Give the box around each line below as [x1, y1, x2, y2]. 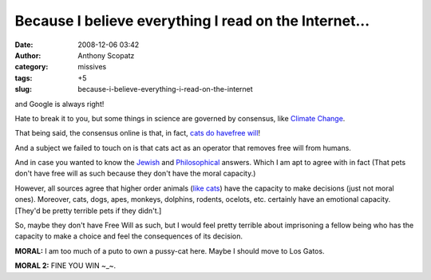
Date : [14, 40, 34, 49]
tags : [14, 73, 33, 83]
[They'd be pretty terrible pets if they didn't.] [14, 206, 162, 215]
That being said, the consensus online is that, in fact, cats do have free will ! [14, 128, 261, 138]
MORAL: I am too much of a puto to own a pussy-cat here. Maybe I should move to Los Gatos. [14, 246, 325, 255]
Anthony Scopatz [77, 50, 135, 60]
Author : [14, 50, 42, 60]
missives [77, 62, 107, 72]
